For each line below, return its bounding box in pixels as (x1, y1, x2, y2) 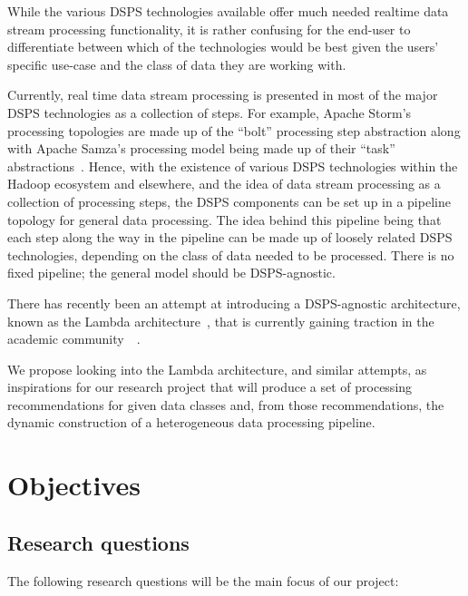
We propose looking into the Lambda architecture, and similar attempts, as (7, 359, 427, 378)
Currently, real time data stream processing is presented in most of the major (7, 85, 438, 104)
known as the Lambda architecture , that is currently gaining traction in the (7, 311, 434, 330)
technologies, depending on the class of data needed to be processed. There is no (7, 245, 454, 264)
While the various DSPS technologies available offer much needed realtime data (7, 2, 449, 20)
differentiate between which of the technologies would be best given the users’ (7, 37, 439, 56)
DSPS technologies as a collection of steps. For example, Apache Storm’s (7, 103, 412, 122)
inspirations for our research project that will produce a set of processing (7, 377, 413, 396)
